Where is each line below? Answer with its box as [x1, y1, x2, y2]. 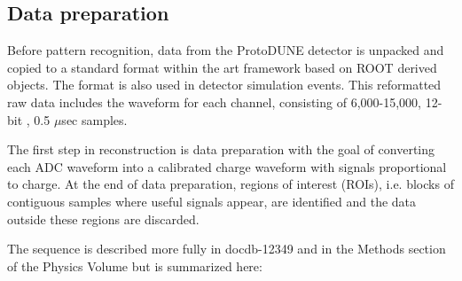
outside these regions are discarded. [7, 209, 200, 228]
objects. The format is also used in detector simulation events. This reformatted [7, 75, 442, 94]
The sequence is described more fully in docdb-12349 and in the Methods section [7, 239, 446, 258]
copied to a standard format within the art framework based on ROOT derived [7, 58, 437, 76]
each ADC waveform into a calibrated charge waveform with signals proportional [7, 157, 447, 176]
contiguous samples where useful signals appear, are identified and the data [7, 191, 417, 210]
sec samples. [61, 110, 128, 129]
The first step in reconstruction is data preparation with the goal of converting [7, 140, 435, 159]
